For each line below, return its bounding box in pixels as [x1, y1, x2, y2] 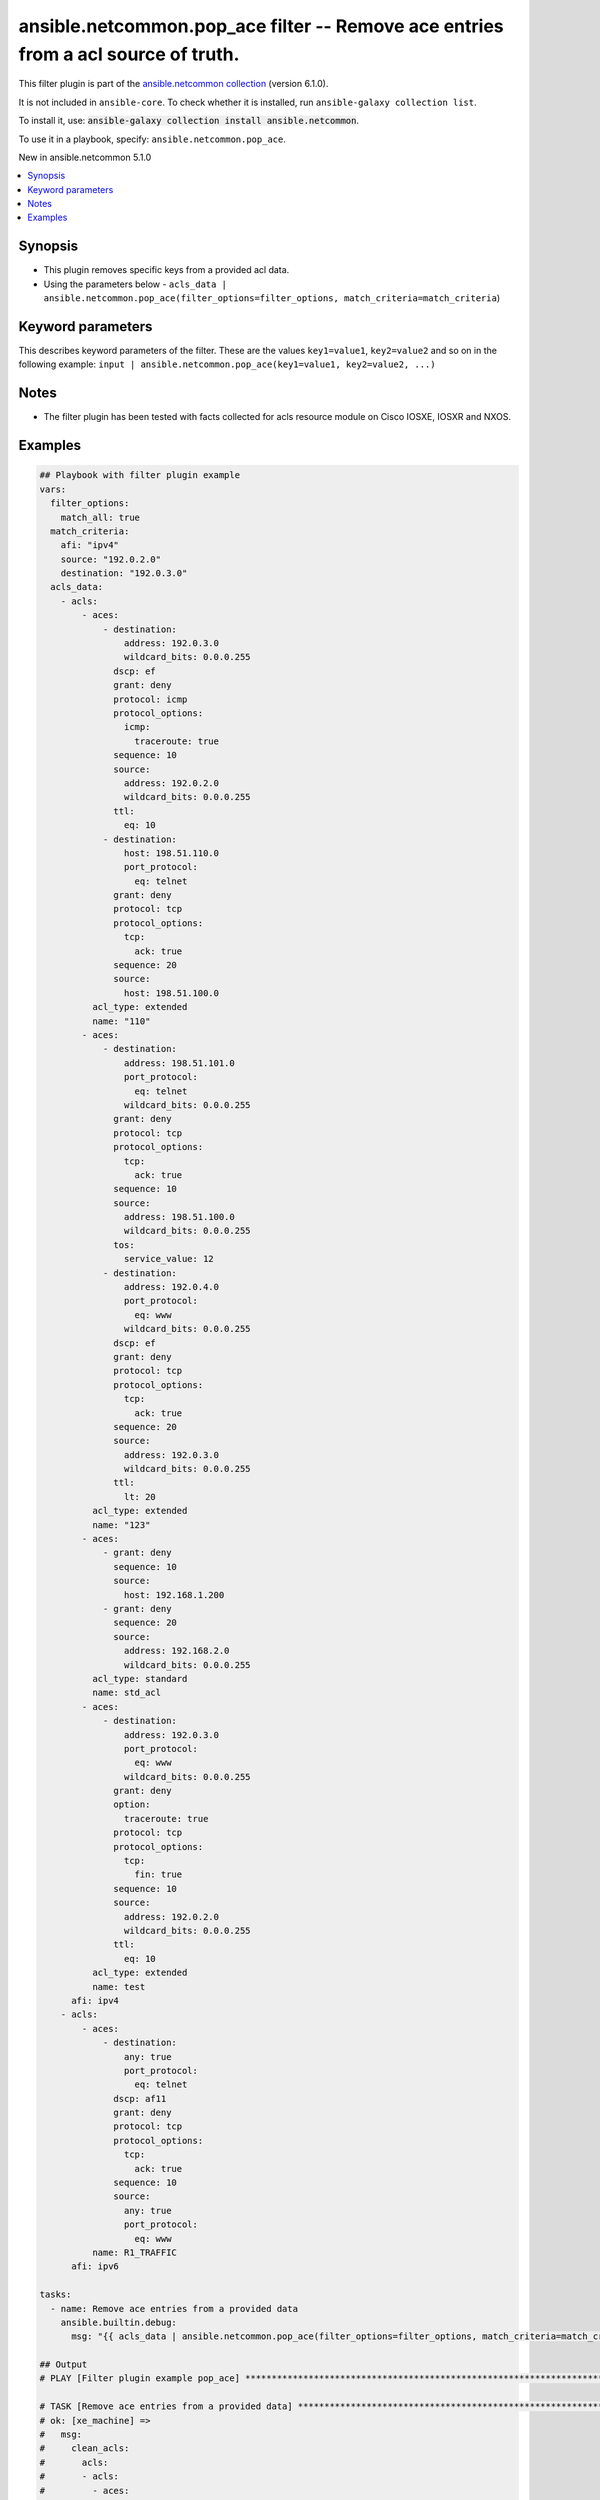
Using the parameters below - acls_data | [43, 278, 228, 290]
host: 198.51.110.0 [123, 847, 220, 859]
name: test [91, 1981, 146, 1992]
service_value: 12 [123, 1253, 214, 1265]
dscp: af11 [113, 2093, 167, 2104]
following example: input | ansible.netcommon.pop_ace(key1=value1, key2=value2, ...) [18, 358, 436, 370]
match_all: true [60, 511, 140, 523]
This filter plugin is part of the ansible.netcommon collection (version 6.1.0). [18, 78, 329, 90]
